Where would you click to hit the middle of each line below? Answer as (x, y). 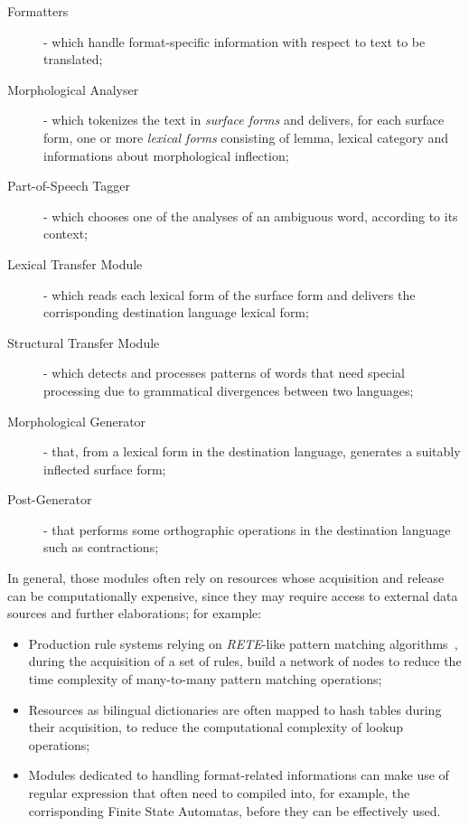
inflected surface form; (105, 469)
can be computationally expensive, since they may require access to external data (233, 595)
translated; (73, 59)
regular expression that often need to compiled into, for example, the (219, 793)
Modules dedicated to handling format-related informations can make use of (239, 775)
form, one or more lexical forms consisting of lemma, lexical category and (246, 137)
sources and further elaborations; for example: (135, 613)
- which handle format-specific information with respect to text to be (234, 41)
